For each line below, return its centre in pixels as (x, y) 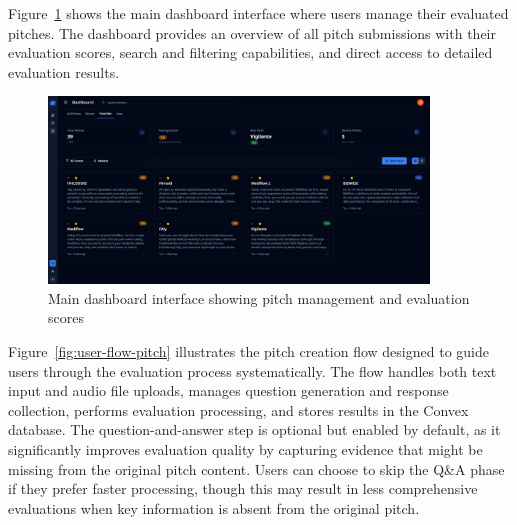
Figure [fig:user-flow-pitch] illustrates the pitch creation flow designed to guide (248, 350)
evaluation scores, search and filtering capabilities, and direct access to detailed (250, 52)
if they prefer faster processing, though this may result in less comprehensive (243, 488)
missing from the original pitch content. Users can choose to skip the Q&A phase (256, 468)
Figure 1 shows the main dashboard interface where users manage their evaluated (258, 13)
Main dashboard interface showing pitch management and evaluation (259, 297)
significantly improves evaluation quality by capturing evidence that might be (245, 448)
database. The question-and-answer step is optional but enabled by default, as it (254, 429)
